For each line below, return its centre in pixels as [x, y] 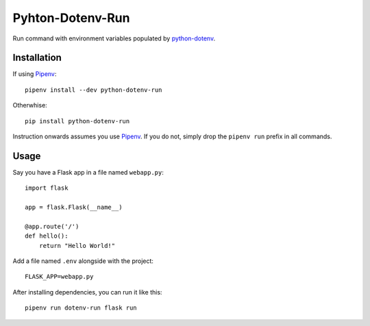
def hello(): [47, 236]
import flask [47, 188]
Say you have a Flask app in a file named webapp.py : [88, 172]
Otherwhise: [30, 105]
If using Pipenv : [35, 74]
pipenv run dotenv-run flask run [81, 308]
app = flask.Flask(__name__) [74, 208]
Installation [37, 58]
